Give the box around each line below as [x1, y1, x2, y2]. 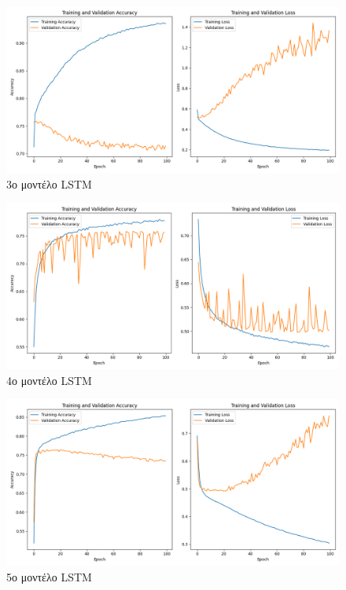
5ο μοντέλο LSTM [6, 568, 92, 585]
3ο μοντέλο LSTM [6, 175, 92, 192]
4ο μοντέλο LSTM [6, 372, 92, 388]
